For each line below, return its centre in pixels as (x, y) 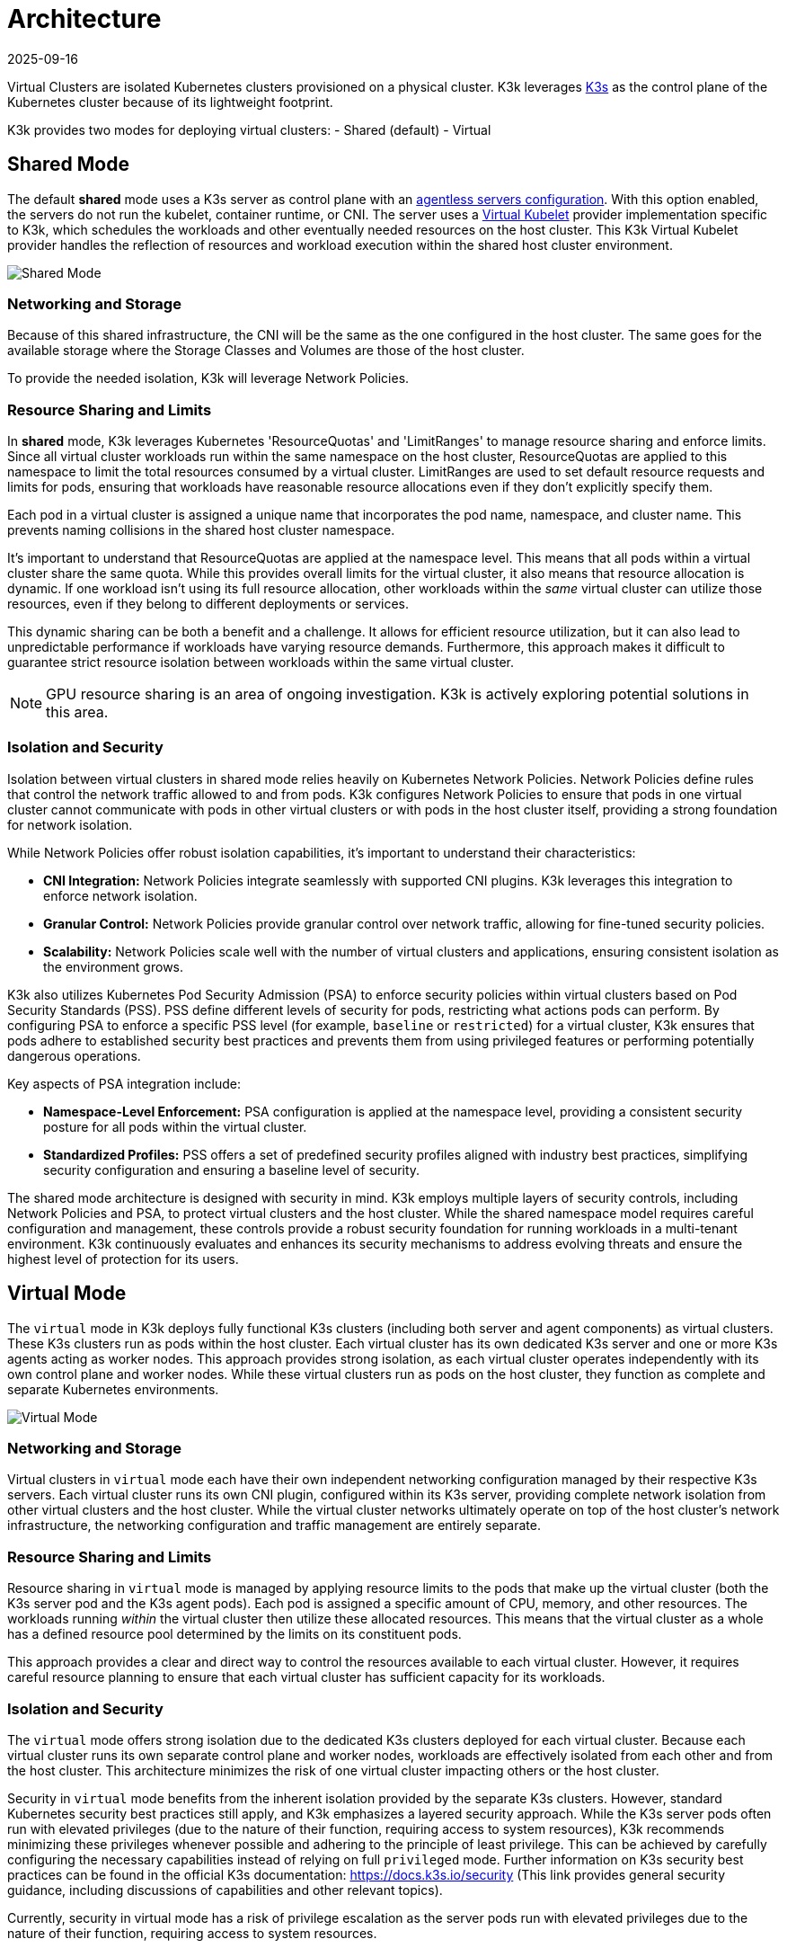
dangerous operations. (74, 1055)
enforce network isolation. (120, 895)
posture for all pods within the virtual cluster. (175, 1126)
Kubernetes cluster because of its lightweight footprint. (170, 102)
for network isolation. (70, 824)
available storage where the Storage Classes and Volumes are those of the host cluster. (266, 351)
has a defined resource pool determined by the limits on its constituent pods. (234, 1634)
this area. (77, 712)
